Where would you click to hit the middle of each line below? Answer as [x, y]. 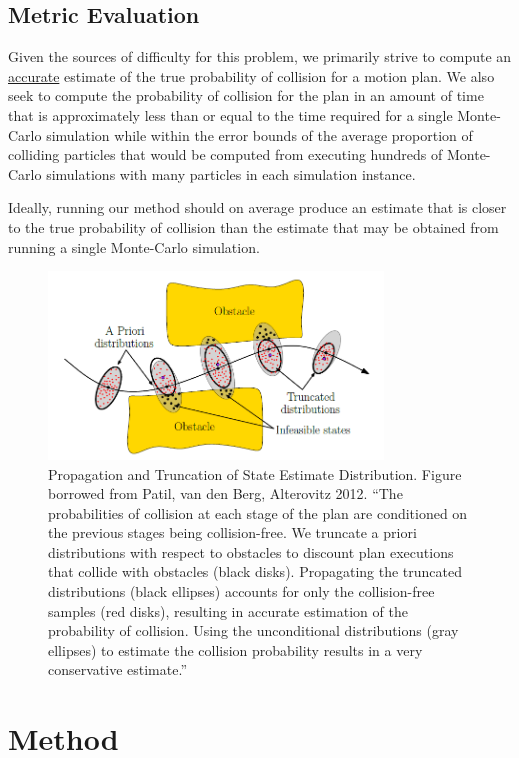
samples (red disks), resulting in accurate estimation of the [228, 610]
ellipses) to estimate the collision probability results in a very [235, 649]
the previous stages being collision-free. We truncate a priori [232, 532]
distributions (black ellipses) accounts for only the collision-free [241, 591]
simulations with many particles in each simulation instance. [231, 173]
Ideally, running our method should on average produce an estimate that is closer [257, 207]
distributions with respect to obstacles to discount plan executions [251, 551]
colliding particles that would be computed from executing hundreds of [225, 154]
